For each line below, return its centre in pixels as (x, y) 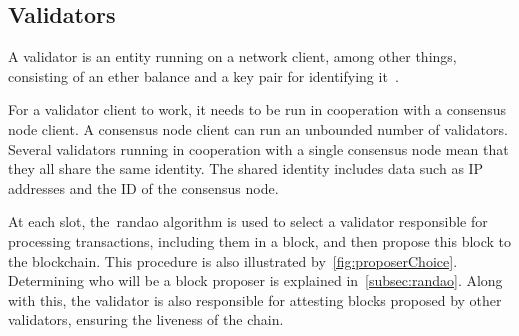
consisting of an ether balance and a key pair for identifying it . (203, 75)
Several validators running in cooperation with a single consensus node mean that (258, 148)
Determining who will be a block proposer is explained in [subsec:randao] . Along (255, 280)
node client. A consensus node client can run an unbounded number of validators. (258, 128)
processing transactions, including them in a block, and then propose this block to (260, 240)
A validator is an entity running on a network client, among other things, (232, 56)
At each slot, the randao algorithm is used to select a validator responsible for (248, 221)
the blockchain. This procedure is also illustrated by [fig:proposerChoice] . (233, 260)
